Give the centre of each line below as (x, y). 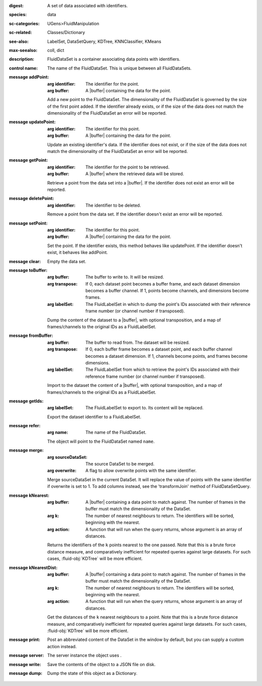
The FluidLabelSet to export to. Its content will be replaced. (145, 408)
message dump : (26, 673)
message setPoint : (28, 223)
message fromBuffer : (31, 335)
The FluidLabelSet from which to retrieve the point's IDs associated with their (163, 369)
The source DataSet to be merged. (120, 464)
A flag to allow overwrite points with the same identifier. (141, 470)
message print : (25, 640)
